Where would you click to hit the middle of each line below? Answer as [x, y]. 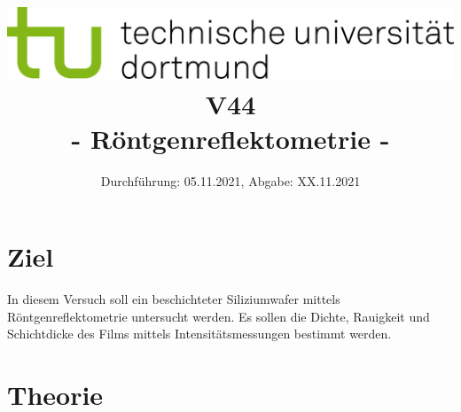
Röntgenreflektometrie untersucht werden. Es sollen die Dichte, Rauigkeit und [219, 316]
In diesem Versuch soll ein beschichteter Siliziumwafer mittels [174, 299]
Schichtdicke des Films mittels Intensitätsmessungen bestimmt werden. [199, 334]
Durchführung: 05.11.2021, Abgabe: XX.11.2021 [230, 180]
